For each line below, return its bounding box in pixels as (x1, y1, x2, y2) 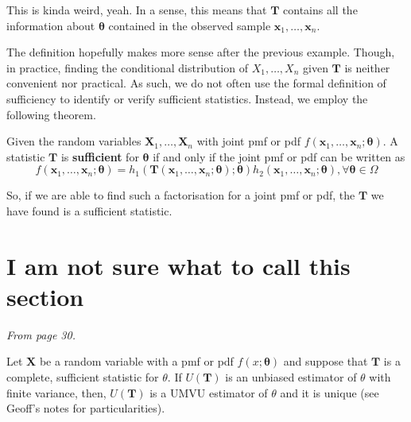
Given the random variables (6, 133, 142, 149)
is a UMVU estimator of (149, 384, 268, 401)
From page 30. (6, 326, 76, 343)
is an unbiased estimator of (225, 369, 357, 385)
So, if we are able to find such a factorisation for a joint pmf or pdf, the (6, 187, 355, 203)
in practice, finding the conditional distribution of (6, 59, 248, 75)
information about (6, 17, 95, 33)
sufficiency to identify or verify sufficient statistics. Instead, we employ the (6, 90, 368, 106)
